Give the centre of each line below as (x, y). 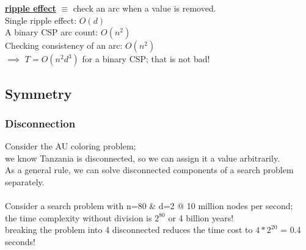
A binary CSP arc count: (52, 32)
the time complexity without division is (78, 217)
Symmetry (38, 93)
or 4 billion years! (201, 217)
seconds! (20, 241)
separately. (25, 181)
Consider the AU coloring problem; (71, 146)
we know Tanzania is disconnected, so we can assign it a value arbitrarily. (143, 158)
